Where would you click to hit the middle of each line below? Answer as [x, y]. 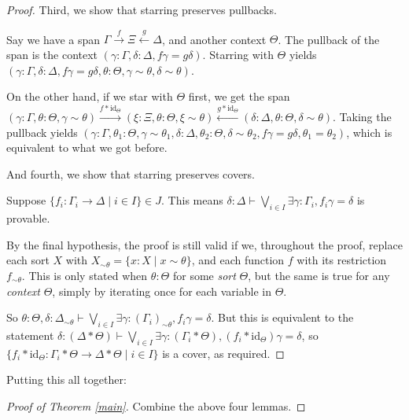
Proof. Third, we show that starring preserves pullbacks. [142, 9]
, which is [369, 132]
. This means [192, 200]
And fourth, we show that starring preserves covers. [131, 173]
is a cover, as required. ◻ [223, 353]
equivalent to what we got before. [87, 147]
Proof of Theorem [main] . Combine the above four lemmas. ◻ [156, 405]
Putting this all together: [66, 379]
